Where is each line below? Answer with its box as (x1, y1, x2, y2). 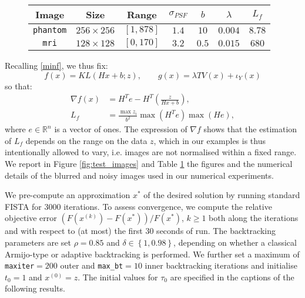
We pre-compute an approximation (5, 189, 130, 201)
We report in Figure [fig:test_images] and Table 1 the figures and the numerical (5, 158, 293, 170)
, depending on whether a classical (173, 236, 297, 248)
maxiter (5, 262, 35, 271)
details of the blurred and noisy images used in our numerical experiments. (5, 169, 274, 181)
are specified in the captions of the (170, 270, 294, 283)
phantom (33, 25, 67, 35)
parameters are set (5, 236, 72, 248)
